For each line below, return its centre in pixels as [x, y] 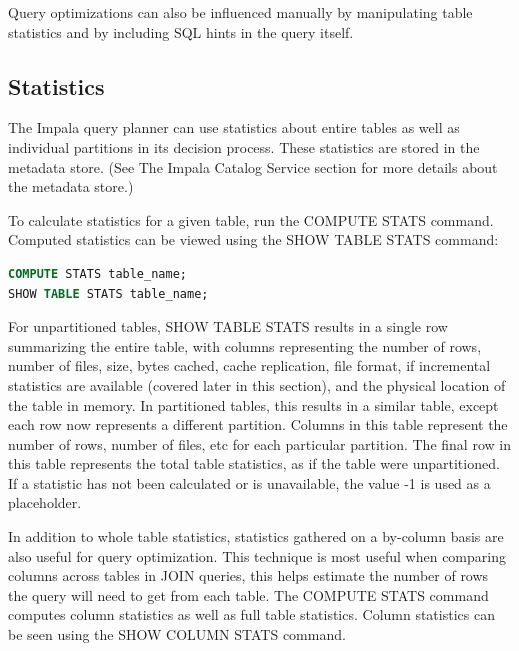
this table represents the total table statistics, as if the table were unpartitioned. [254, 463]
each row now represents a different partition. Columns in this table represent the [258, 424]
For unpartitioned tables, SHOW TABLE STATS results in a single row [228, 326]
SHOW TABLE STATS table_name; [108, 293]
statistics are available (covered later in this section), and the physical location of [257, 384]
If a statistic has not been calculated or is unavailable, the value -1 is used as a [249, 482]
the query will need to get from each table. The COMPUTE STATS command [248, 594]
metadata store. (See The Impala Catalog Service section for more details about [253, 166]
